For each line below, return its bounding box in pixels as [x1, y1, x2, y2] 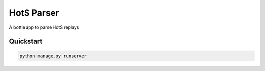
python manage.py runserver [19, 53, 87, 59]
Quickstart [9, 37, 43, 46]
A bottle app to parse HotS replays [9, 24, 79, 30]
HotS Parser [9, 7, 59, 18]
